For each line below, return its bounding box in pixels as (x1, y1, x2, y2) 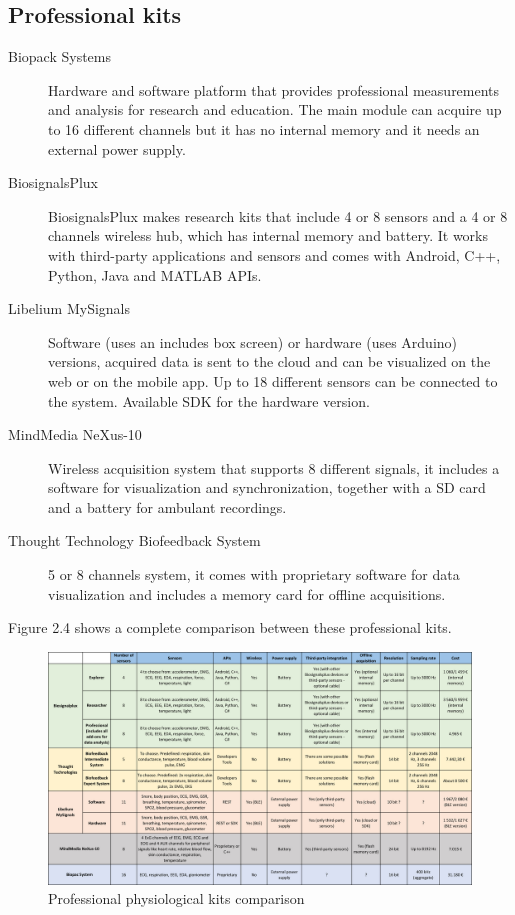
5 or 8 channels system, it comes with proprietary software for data (48, 564, 460, 585)
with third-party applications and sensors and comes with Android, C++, (48, 244, 501, 265)
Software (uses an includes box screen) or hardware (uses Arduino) (48, 331, 458, 352)
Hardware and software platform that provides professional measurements (48, 79, 500, 100)
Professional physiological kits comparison (48, 888, 305, 909)
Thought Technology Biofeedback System (8, 530, 261, 551)
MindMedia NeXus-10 (8, 424, 142, 445)
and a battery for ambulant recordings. (48, 496, 287, 517)
